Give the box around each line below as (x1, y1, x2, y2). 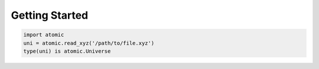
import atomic (23, 32, 64, 38)
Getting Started (11, 9, 89, 22)
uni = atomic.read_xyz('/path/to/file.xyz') (23, 40, 155, 46)
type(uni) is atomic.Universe (23, 47, 111, 54)
